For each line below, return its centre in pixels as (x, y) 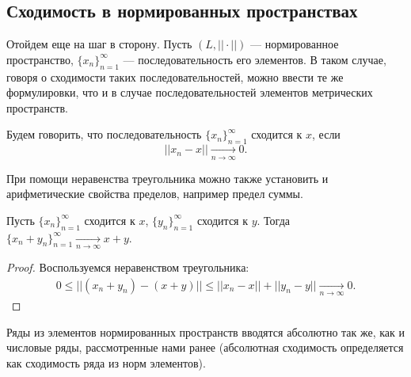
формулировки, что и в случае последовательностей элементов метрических (190, 92)
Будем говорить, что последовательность (104, 134)
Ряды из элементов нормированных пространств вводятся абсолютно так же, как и (206, 331)
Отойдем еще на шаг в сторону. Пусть (99, 44)
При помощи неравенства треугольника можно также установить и (167, 178)
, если (326, 134)
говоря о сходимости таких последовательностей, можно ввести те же (175, 76)
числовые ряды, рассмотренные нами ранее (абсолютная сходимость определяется (205, 347)
